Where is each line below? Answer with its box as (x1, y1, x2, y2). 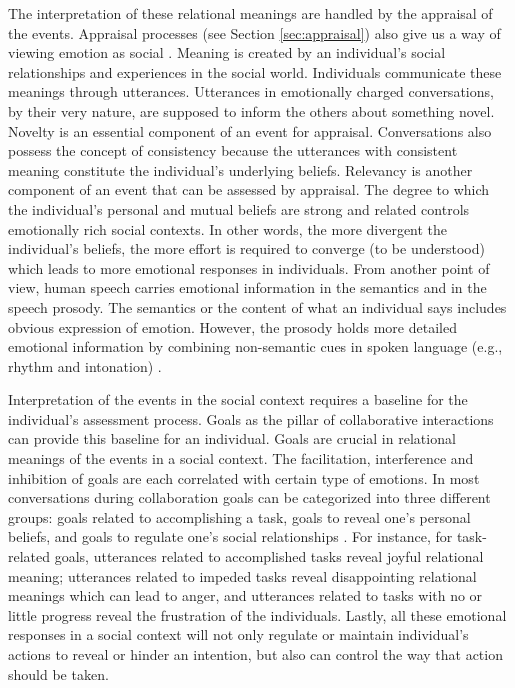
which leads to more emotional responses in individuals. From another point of (8, 257, 490, 278)
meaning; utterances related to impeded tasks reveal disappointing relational (8, 565, 477, 586)
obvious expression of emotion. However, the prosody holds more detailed (8, 316, 457, 337)
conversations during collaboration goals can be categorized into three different (8, 487, 491, 508)
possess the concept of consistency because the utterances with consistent (8, 140, 458, 161)
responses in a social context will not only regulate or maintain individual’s (8, 624, 469, 645)
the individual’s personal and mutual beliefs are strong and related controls (8, 198, 470, 219)
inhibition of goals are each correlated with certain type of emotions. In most (8, 467, 480, 488)
